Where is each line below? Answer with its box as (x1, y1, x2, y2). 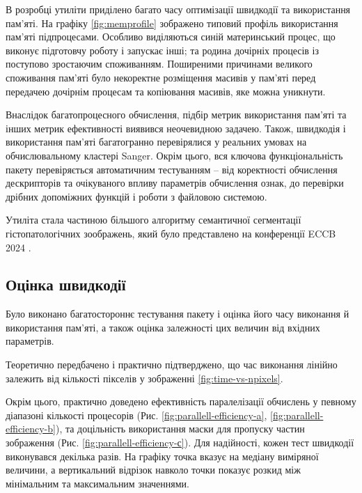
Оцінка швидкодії (6, 274, 126, 295)
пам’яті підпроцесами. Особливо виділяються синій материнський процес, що (6, 29, 336, 44)
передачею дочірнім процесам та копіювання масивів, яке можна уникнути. (6, 84, 326, 98)
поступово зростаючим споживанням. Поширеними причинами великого (6, 56, 313, 71)
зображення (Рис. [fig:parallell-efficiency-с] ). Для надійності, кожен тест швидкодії (6, 435, 354, 450)
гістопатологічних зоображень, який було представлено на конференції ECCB (6, 226, 336, 240)
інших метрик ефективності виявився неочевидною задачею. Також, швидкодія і (6, 120, 346, 135)
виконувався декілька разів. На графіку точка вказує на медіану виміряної (6, 448, 319, 463)
